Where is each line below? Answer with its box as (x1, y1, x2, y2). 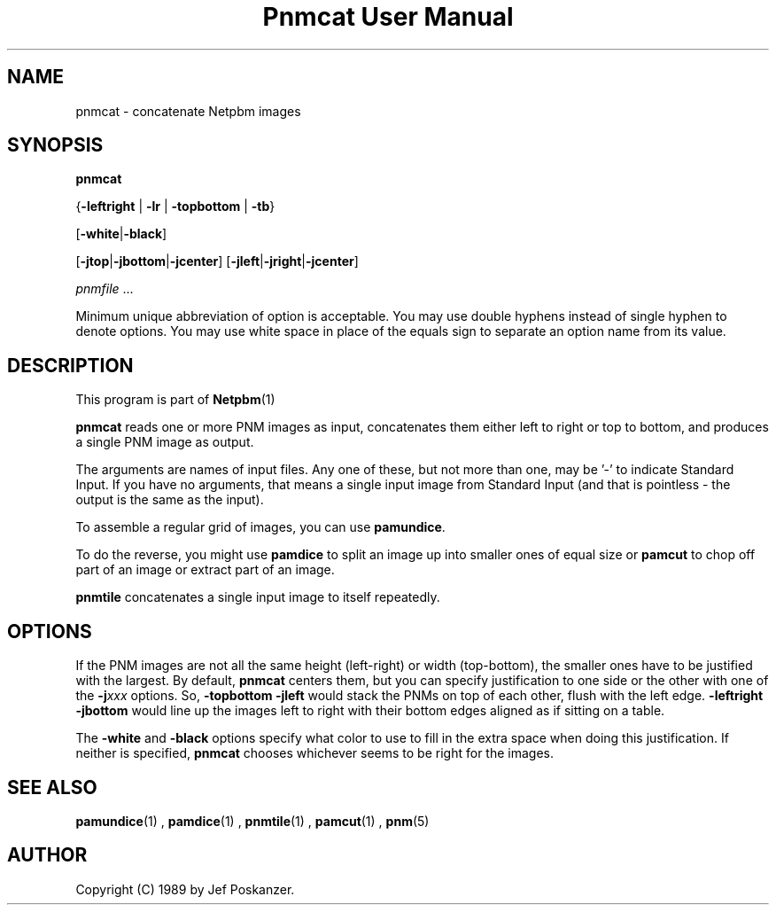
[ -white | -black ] (75, 226, 167, 242)
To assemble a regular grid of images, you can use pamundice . (75, 519, 446, 535)
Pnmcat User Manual (262, 2, 514, 32)
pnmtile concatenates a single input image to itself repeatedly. (75, 589, 440, 605)
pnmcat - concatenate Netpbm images (75, 103, 301, 119)
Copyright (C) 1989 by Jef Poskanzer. (75, 881, 295, 897)
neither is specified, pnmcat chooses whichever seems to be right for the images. (75, 745, 554, 761)
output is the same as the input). (75, 492, 264, 508)
